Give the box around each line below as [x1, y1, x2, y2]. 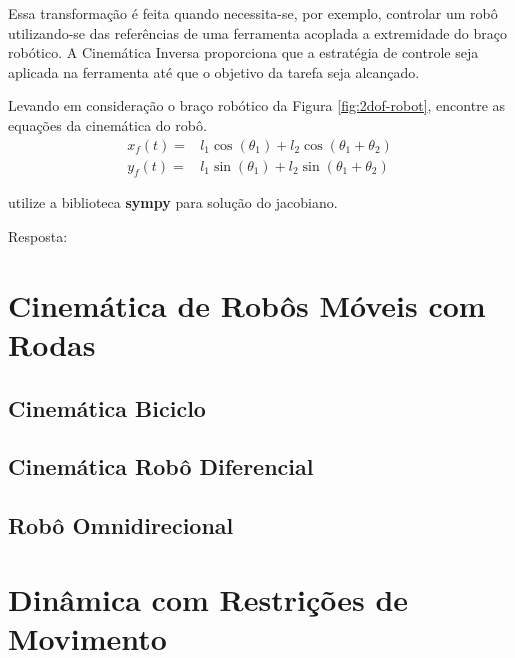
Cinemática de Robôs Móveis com [8, 284, 486, 325]
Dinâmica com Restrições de [8, 578, 409, 619]
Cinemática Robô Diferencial [8, 451, 314, 482]
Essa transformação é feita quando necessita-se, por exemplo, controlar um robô [8, 3, 498, 23]
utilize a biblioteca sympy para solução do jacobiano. [8, 192, 338, 213]
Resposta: [8, 226, 68, 247]
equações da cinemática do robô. [8, 114, 207, 135]
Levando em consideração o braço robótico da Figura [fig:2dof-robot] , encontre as [8, 95, 506, 116]
